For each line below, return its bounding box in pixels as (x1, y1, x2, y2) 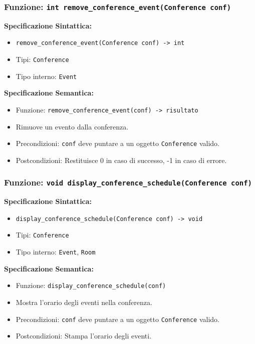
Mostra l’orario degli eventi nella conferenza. (16, 297, 152, 307)
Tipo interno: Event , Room (16, 246, 96, 257)
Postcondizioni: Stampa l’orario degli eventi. (16, 330, 152, 341)
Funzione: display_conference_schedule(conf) (16, 280, 166, 290)
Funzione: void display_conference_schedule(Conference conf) (4, 176, 252, 188)
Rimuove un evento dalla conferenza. (16, 121, 129, 131)
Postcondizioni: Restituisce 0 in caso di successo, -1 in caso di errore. (16, 154, 227, 165)
